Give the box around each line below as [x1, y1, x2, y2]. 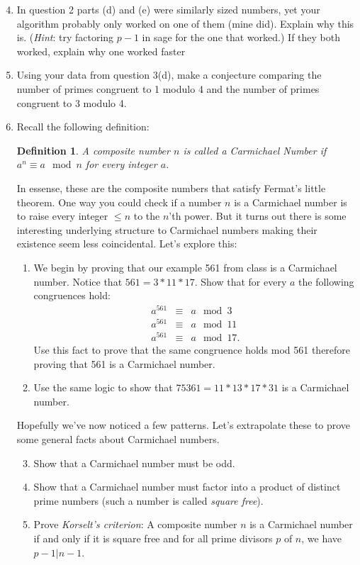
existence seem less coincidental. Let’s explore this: [16, 236, 237, 251]
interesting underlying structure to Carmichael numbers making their [16, 222, 317, 237]
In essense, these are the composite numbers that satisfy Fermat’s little [16, 180, 326, 195]
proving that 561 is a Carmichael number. [33, 356, 215, 371]
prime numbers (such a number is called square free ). [33, 493, 264, 508]
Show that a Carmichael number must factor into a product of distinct [33, 479, 341, 494]
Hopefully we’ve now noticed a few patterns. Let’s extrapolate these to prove [16, 418, 351, 432]
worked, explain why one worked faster [16, 43, 186, 58]
